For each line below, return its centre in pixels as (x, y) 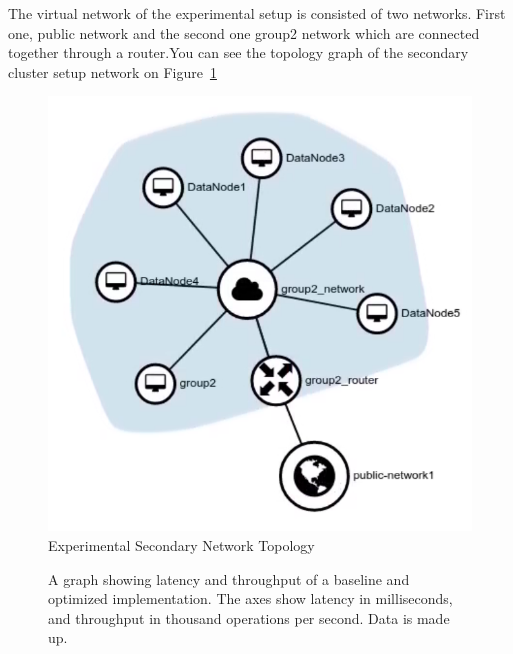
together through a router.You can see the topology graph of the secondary (238, 52)
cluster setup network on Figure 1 (112, 71)
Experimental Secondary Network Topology (181, 544)
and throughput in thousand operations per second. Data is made (249, 617)
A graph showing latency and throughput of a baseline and (229, 578)
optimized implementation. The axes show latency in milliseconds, (250, 598)
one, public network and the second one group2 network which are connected (244, 32)
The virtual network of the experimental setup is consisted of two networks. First (257, 13)
